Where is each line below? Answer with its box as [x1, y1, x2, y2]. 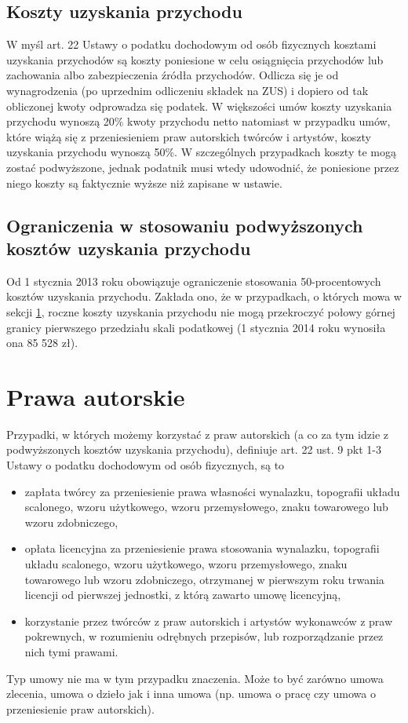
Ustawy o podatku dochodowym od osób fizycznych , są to [6, 457, 285, 473]
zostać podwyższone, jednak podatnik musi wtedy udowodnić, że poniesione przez [6, 159, 399, 175]
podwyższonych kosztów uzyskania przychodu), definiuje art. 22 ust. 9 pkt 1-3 [6, 441, 381, 458]
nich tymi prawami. [24, 643, 118, 659]
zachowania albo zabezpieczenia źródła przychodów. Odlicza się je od [6, 67, 339, 83]
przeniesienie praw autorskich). [6, 700, 155, 717]
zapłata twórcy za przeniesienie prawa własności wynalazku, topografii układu [24, 483, 400, 499]
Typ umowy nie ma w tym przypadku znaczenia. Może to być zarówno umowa [6, 670, 384, 686]
